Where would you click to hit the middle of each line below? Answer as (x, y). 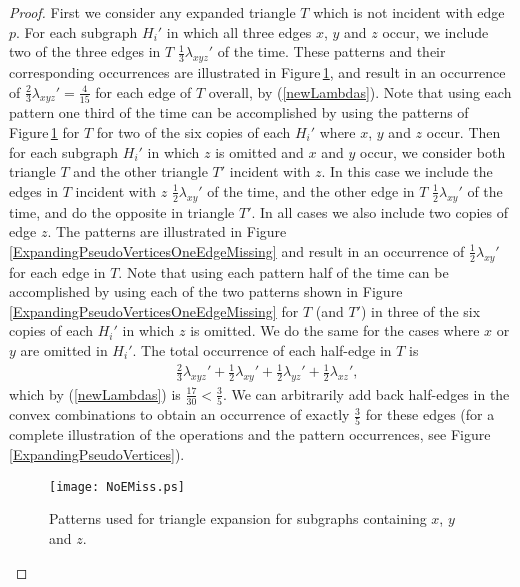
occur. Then (463, 131)
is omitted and (259, 151)
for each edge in (57, 271)
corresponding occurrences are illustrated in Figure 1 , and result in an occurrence (257, 71)
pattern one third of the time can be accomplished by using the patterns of (239, 112)
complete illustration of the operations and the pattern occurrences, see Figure (250, 434)
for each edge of (143, 91)
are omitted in (64, 349)
